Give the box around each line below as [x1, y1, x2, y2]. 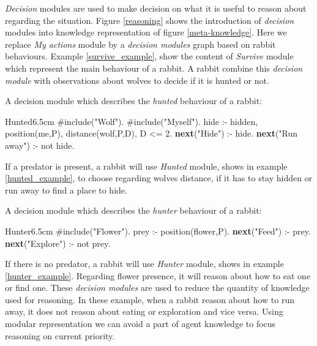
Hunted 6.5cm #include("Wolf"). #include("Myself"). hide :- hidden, [5, 115, 258, 127]
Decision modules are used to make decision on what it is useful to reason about [5, 2, 307, 14]
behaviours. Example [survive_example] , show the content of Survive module [5, 50, 294, 62]
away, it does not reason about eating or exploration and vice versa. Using [5, 305, 283, 318]
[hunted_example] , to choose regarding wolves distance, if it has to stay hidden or [5, 171, 313, 184]
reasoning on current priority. [5, 329, 115, 342]
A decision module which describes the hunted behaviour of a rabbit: [5, 94, 262, 107]
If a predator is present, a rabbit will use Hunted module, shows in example [5, 159, 288, 172]
